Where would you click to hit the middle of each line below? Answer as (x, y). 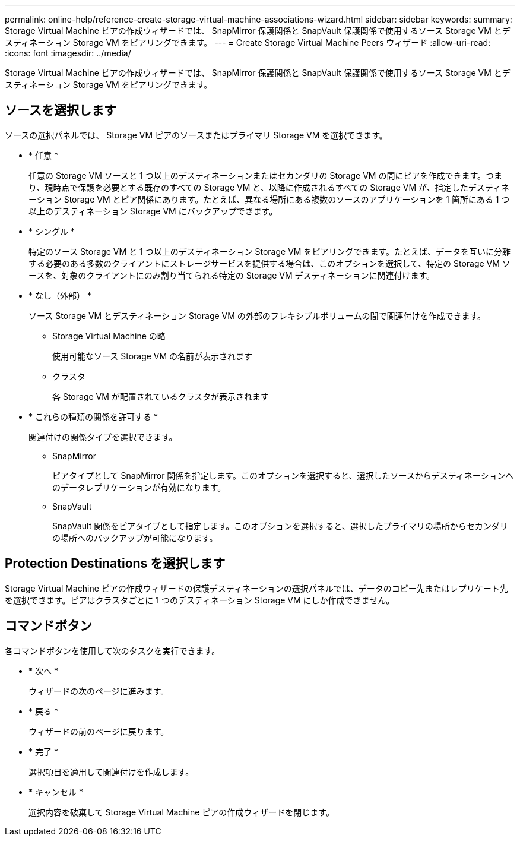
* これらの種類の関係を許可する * (93, 416)
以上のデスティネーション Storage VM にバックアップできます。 (153, 211)
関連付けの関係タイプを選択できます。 (103, 437)
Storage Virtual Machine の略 (109, 336)
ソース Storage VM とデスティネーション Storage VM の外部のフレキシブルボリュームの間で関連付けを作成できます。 (257, 315)
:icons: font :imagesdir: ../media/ (68, 53)
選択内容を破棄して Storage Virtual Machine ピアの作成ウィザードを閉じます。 (181, 812)
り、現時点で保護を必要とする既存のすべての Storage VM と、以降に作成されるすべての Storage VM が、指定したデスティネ (269, 187)
